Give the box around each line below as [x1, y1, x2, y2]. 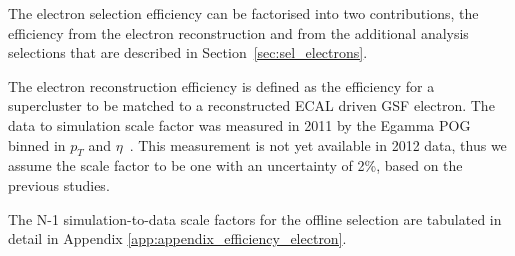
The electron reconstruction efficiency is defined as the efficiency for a [8, 75, 435, 96]
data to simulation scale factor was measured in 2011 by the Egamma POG [8, 114, 471, 135]
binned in [8, 134, 66, 155]
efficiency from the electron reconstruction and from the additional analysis [8, 22, 469, 43]
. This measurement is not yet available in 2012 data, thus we [129, 134, 507, 155]
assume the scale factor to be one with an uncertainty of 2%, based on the [8, 155, 463, 176]
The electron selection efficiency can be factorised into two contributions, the [8, 3, 479, 23]
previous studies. [8, 174, 110, 195]
